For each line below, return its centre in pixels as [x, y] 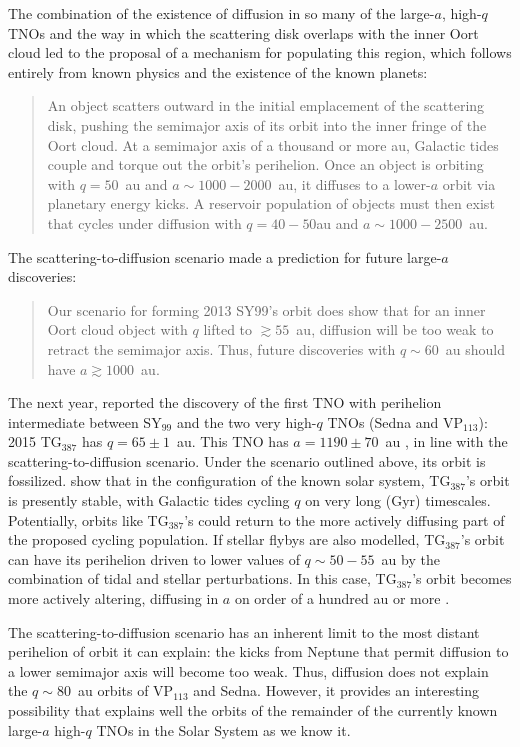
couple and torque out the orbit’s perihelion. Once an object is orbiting [265, 164]
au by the [410, 558]
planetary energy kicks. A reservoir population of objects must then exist [271, 203]
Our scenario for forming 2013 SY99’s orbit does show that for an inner [266, 309]
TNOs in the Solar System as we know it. [223, 729]
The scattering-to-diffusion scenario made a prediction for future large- [225, 256]
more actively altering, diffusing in [113, 598]
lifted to [228, 329]
